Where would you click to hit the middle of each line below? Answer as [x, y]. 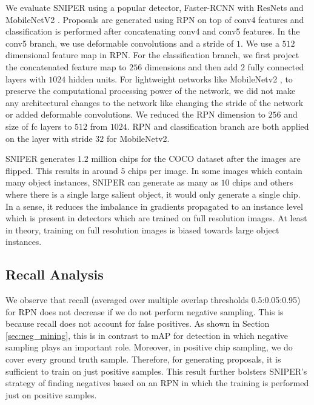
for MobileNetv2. [138, 138]
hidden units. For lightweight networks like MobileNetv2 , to [180, 79]
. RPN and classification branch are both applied [218, 126]
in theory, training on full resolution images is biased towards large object [142, 229]
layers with [26, 79]
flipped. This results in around [62, 170]
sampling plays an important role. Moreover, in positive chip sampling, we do [149, 347]
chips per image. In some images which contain [215, 170]
